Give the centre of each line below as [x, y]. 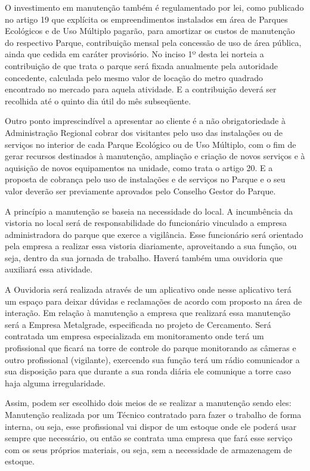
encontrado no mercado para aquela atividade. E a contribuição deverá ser [141, 89]
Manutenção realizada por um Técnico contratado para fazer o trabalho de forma [153, 414]
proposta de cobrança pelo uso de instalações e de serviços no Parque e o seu [145, 179]
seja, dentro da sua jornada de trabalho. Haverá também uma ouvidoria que [144, 257]
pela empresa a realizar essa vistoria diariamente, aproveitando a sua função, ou [151, 246]
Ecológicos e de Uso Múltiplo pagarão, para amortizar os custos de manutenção [150, 31]
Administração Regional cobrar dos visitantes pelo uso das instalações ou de [144, 132]
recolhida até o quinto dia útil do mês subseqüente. [98, 100]
